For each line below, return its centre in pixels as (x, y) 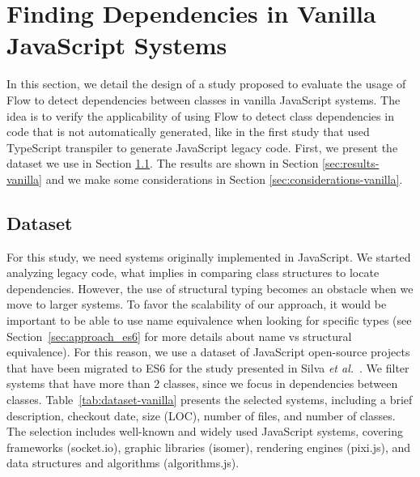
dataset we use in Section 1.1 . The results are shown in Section (163, 163)
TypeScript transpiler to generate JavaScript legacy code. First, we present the (202, 147)
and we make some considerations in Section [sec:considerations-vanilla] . (224, 179)
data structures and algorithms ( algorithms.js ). (123, 463)
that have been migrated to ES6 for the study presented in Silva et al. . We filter (208, 367)
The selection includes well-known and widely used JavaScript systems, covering (205, 431)
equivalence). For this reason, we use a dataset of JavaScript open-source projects (208, 352)
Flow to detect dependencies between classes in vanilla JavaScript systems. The (204, 99)
